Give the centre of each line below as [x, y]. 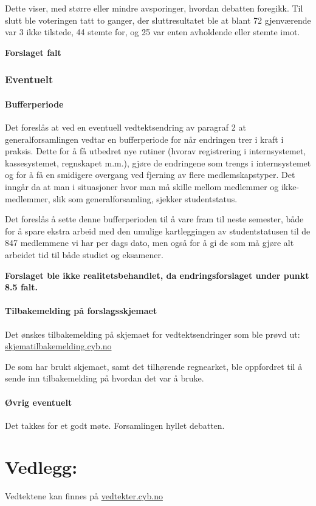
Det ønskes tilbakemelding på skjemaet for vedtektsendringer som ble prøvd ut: [153, 334]
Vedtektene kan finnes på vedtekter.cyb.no [84, 496]
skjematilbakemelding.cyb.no [58, 346]
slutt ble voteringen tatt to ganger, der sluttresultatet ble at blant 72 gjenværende [158, 20]
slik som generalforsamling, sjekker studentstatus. [145, 198]
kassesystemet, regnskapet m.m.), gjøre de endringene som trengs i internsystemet [158, 162]
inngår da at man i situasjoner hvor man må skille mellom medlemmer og [142, 186]
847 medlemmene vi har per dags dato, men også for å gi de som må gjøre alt [149, 243]
